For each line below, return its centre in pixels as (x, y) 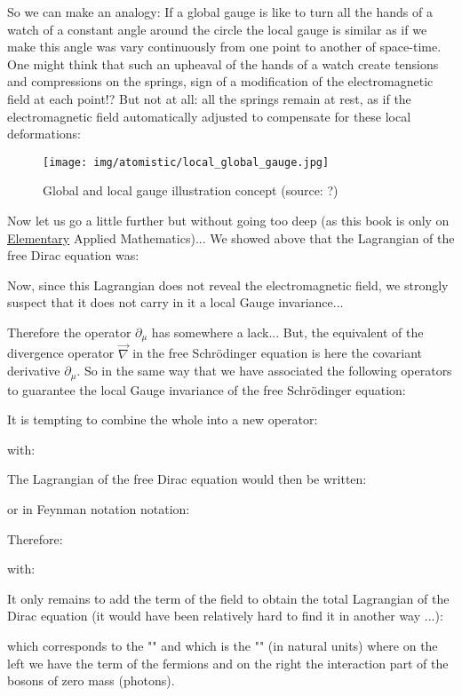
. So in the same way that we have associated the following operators (264, 371)
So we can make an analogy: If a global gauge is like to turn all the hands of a (220, 12)
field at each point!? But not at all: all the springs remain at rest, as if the (209, 98)
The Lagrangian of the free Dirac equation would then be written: (187, 479)
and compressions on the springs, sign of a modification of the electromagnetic (220, 81)
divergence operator (61, 353)
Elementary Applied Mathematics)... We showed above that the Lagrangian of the (231, 237)
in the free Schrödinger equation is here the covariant (278, 353)
